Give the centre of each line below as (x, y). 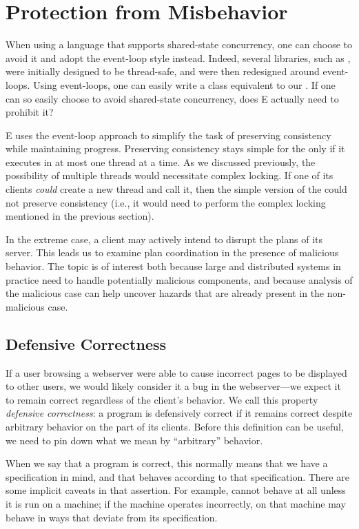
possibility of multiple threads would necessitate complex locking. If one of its (170, 175)
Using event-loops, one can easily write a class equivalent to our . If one (184, 84)
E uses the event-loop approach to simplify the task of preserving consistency (168, 135)
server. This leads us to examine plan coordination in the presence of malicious (172, 252)
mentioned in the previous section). (80, 216)
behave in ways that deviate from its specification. (112, 517)
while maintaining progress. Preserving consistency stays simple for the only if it (175, 148)
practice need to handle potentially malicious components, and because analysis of (179, 279)
